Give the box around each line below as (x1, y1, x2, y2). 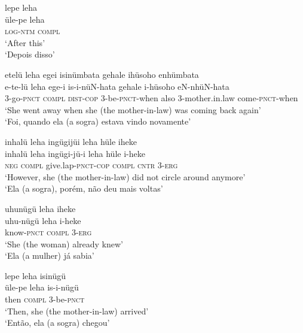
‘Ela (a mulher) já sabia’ (5, 249, 94, 262)
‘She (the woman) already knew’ (5, 237, 123, 250)
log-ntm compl (5, 25, 60, 37)
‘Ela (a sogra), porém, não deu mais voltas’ (5, 182, 163, 195)
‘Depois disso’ (5, 48, 55, 60)
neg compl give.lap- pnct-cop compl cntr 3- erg (5, 159, 178, 171)
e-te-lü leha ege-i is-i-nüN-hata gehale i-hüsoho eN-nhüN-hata (5, 80, 229, 92)
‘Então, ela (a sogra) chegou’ (5, 316, 110, 329)
